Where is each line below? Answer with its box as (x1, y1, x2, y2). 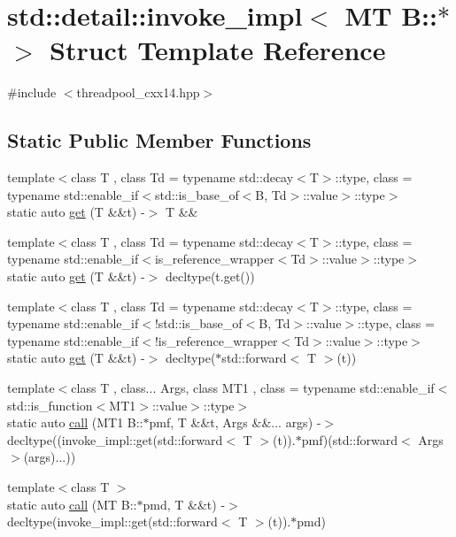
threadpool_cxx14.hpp (76, 83, 200, 102)
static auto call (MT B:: (7, 495, 137, 513)
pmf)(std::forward (301, 430, 398, 449)
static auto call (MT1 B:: (7, 413, 143, 432)
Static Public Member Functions (7, 127, 312, 154)
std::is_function (7, 395, 93, 414)
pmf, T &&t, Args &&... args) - (149, 413, 321, 432)
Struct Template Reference (50, 32, 386, 68)
